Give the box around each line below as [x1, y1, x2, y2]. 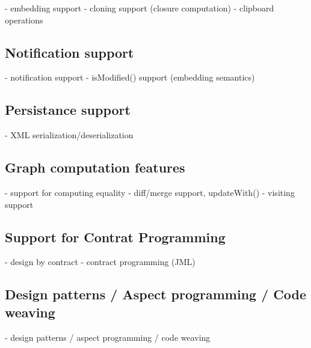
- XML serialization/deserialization [5, 129, 134, 141]
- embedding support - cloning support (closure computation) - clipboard [5, 2, 274, 14]
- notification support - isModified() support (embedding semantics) [5, 71, 255, 84]
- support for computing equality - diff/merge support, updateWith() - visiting [5, 186, 295, 198]
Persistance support [5, 100, 131, 119]
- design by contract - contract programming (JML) [5, 255, 196, 268]
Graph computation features [5, 158, 185, 177]
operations [5, 13, 43, 26]
